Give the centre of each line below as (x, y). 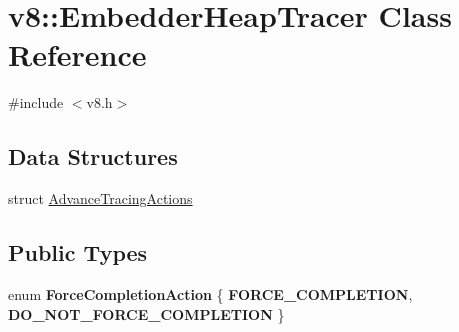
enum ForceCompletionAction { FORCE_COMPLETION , (210, 293)
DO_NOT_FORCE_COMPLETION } (146, 313)
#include (36, 102)
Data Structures (93, 156)
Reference (77, 54)
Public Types (78, 252)
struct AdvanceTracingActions (100, 198)
